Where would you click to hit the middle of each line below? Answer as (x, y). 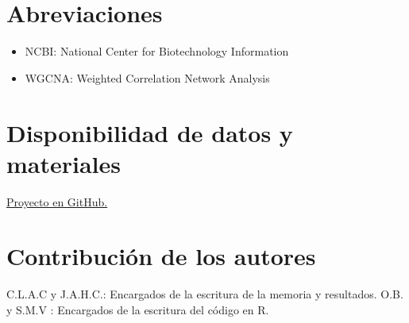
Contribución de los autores (161, 256)
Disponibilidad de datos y (150, 132)
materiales (64, 163)
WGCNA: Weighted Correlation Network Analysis (147, 77)
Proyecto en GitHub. (57, 201)
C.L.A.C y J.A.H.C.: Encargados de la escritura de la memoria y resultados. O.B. (205, 294)
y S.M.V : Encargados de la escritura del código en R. (138, 309)
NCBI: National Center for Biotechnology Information (157, 51)
